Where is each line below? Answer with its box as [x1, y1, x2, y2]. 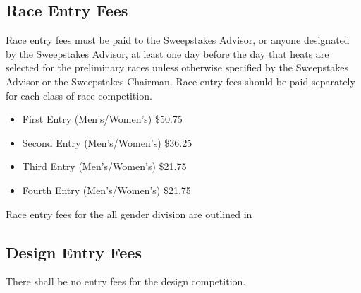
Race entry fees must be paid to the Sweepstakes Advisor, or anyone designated [6, 32, 350, 47]
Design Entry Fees [6, 241, 142, 263]
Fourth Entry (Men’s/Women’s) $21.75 [22, 182, 191, 197]
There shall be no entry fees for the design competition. [6, 274, 246, 289]
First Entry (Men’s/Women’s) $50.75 [22, 112, 183, 126]
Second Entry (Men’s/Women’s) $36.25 [22, 135, 192, 150]
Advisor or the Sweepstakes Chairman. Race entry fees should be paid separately [6, 73, 355, 88]
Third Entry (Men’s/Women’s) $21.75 [22, 159, 187, 174]
